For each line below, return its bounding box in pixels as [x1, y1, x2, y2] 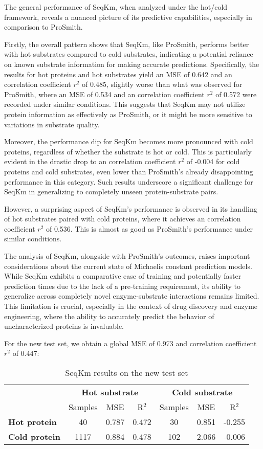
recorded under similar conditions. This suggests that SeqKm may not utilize [4, 99, 246, 109]
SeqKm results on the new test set [65, 367, 188, 378]
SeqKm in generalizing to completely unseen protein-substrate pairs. [4, 186, 218, 197]
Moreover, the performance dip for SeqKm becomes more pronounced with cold [4, 136, 253, 147]
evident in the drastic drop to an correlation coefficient [4, 156, 176, 167]
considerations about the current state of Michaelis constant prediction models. [4, 260, 252, 271]
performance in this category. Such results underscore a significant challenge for [4, 176, 253, 187]
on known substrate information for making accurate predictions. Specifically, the [4, 58, 259, 69]
